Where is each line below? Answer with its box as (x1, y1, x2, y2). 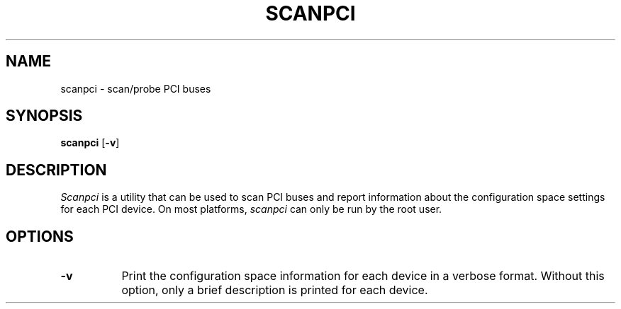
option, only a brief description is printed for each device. (121, 283, 428, 298)
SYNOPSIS (6, 107, 83, 125)
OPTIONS (6, 227, 74, 245)
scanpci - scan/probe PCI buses (60, 82, 211, 95)
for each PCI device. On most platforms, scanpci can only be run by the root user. (60, 203, 442, 216)
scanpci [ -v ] (60, 136, 120, 149)
